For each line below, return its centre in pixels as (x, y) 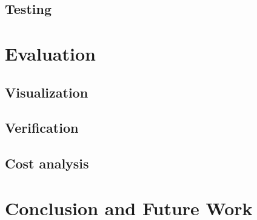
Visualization (47, 92)
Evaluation (50, 53)
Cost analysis (47, 163)
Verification (42, 128)
